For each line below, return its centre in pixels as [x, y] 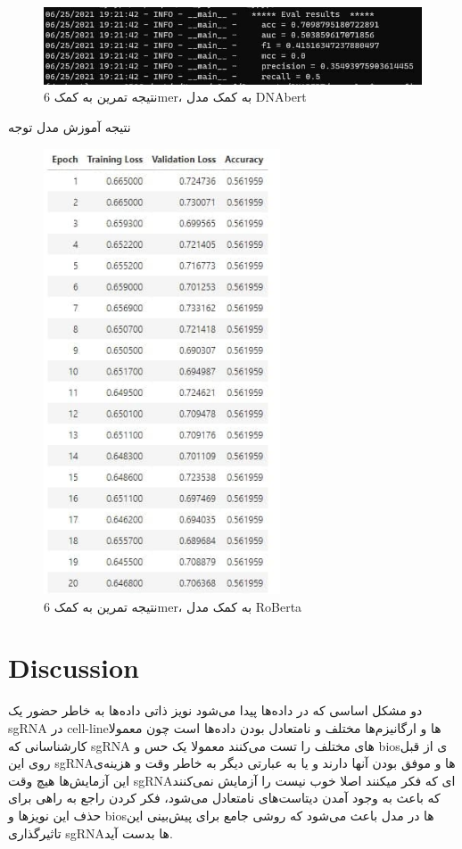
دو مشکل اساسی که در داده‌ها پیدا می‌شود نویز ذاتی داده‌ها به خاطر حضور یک [215, 710]
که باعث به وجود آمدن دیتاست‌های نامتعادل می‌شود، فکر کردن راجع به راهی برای [224, 798]
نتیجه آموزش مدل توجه [70, 127]
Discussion [74, 668]
